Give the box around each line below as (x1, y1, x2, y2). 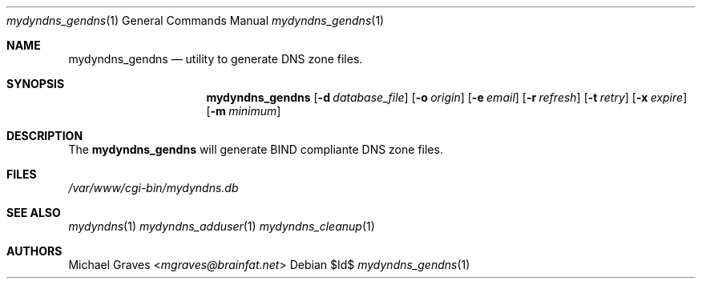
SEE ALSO (6, 206, 61, 219)
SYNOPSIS (6, 77, 65, 90)
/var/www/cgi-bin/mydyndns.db (68, 181, 239, 195)
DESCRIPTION (6, 129, 83, 142)
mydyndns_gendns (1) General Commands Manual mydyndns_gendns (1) (6, 14, 385, 27)
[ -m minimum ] (206, 104, 281, 118)
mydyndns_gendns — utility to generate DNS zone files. (68, 52, 363, 66)
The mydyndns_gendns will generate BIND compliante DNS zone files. (68, 142, 443, 156)
